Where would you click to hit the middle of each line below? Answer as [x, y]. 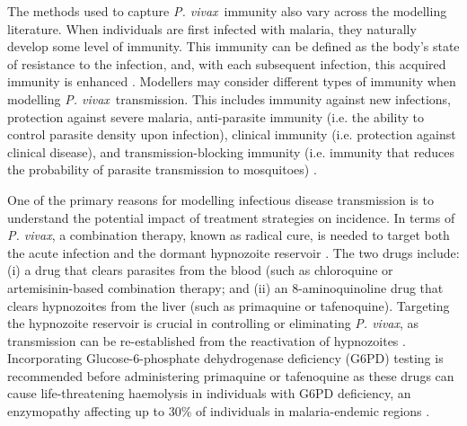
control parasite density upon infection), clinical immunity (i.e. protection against [232, 134]
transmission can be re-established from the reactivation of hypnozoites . [207, 340]
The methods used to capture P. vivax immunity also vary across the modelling [227, 11]
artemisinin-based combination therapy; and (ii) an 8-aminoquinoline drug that [225, 287]
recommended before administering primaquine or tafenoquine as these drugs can [231, 375]
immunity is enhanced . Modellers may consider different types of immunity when [232, 81]
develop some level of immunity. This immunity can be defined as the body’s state [233, 46]
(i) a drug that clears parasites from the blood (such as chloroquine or [200, 270]
